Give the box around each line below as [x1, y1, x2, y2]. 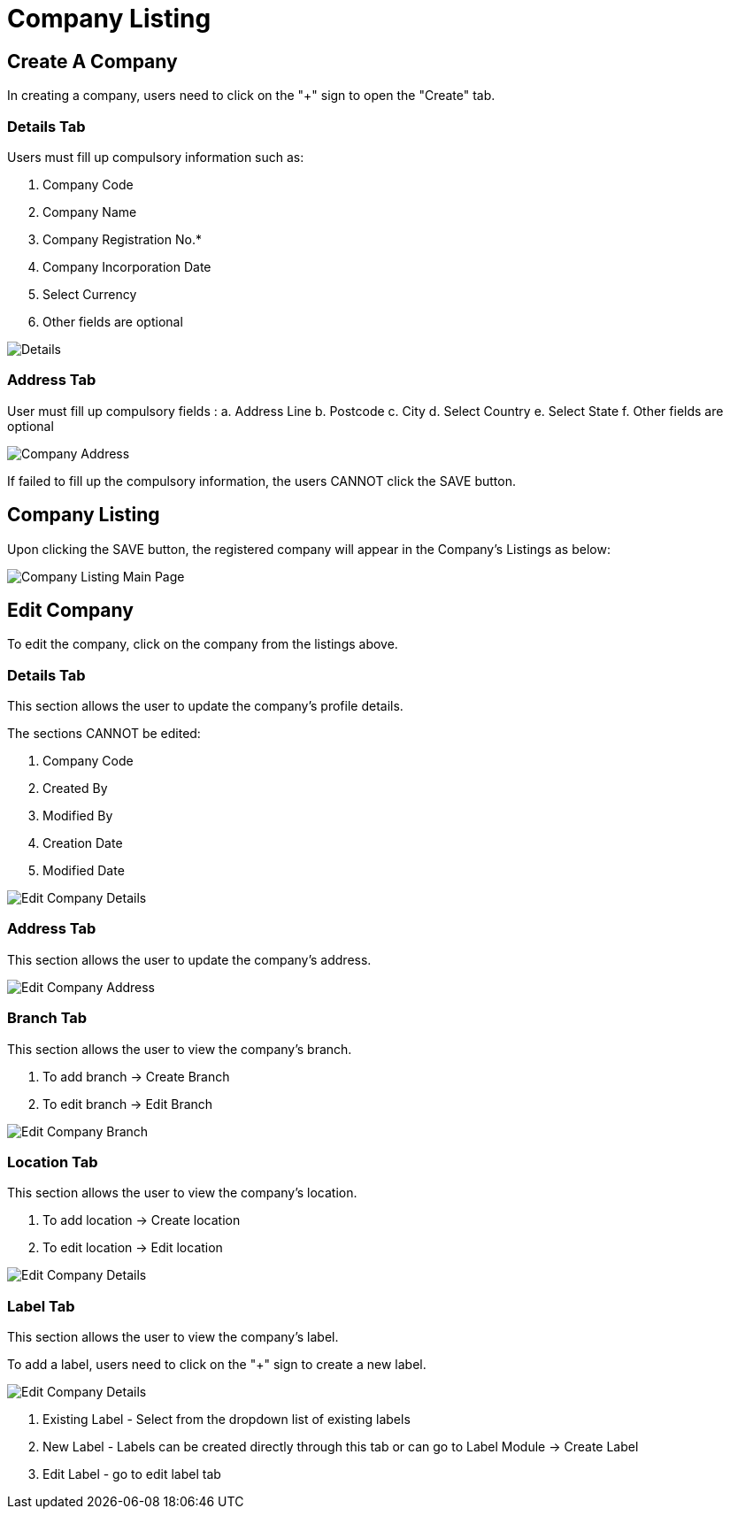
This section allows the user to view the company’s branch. [7, 1041, 352, 1057]
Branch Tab [7, 1009, 88, 1027]
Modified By [42, 808, 113, 824]
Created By [42, 781, 108, 796]
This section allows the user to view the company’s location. [7, 1185, 357, 1201]
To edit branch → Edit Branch [42, 1096, 213, 1112]
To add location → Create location [42, 1212, 241, 1228]
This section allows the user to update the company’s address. [7, 951, 372, 967]
